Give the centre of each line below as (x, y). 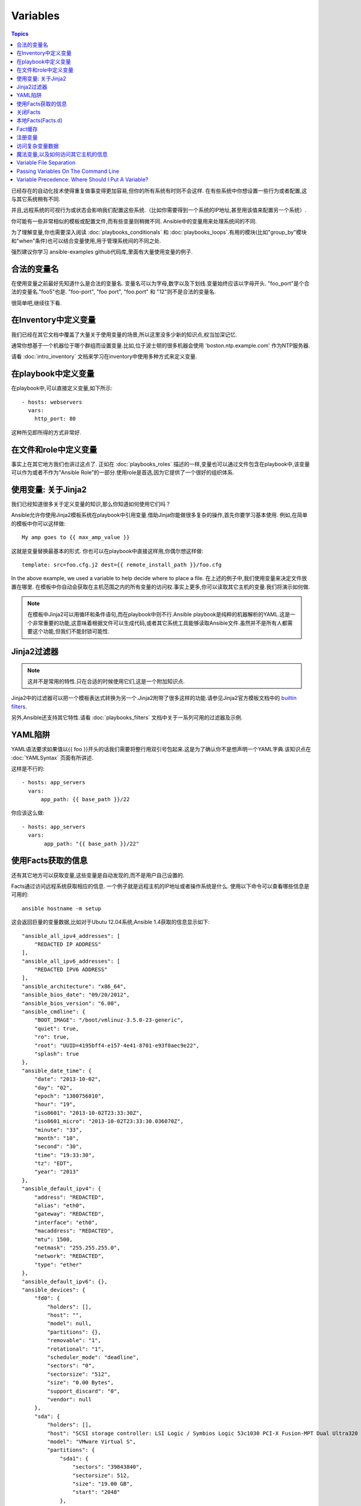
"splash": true (57, 1054)
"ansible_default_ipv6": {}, (65, 1281)
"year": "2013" (57, 1172)
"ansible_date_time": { (57, 1070)
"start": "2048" (96, 1492)
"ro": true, (52, 1037)
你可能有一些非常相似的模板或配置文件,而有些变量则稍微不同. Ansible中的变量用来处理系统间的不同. (134, 221)
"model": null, (69, 1323)
